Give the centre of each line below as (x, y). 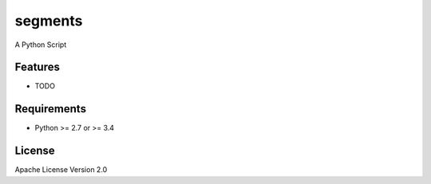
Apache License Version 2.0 (61, 170)
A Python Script (41, 45)
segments (49, 21)
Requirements (51, 109)
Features (37, 67)
